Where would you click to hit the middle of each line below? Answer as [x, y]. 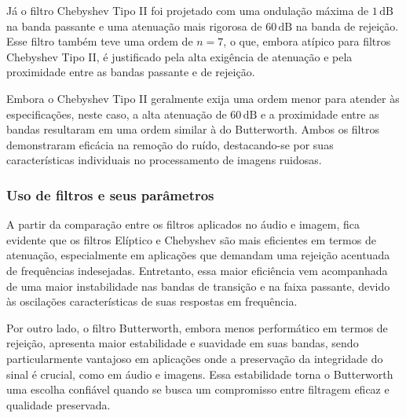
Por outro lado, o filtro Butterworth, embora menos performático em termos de [197, 327]
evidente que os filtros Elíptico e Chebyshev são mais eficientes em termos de [191, 239]
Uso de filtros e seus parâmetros [110, 194]
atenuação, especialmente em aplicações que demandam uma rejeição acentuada [198, 255]
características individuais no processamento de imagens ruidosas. [164, 160]
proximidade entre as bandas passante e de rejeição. [131, 72]
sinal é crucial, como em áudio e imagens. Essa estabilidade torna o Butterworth [200, 374]
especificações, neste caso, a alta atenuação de [117, 114]
